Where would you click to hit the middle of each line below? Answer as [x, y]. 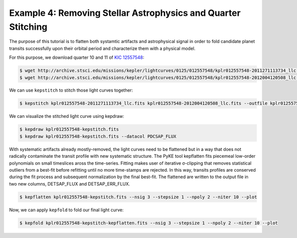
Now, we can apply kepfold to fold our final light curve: [66, 210]
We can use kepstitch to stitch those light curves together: [71, 90]
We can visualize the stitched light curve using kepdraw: [67, 116]
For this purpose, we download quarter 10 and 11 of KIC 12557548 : [77, 57]
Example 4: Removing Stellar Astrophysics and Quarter [125, 13]
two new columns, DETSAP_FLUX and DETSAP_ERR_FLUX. [70, 184]
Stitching [28, 27]
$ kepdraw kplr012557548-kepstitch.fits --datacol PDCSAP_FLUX [98, 136]
